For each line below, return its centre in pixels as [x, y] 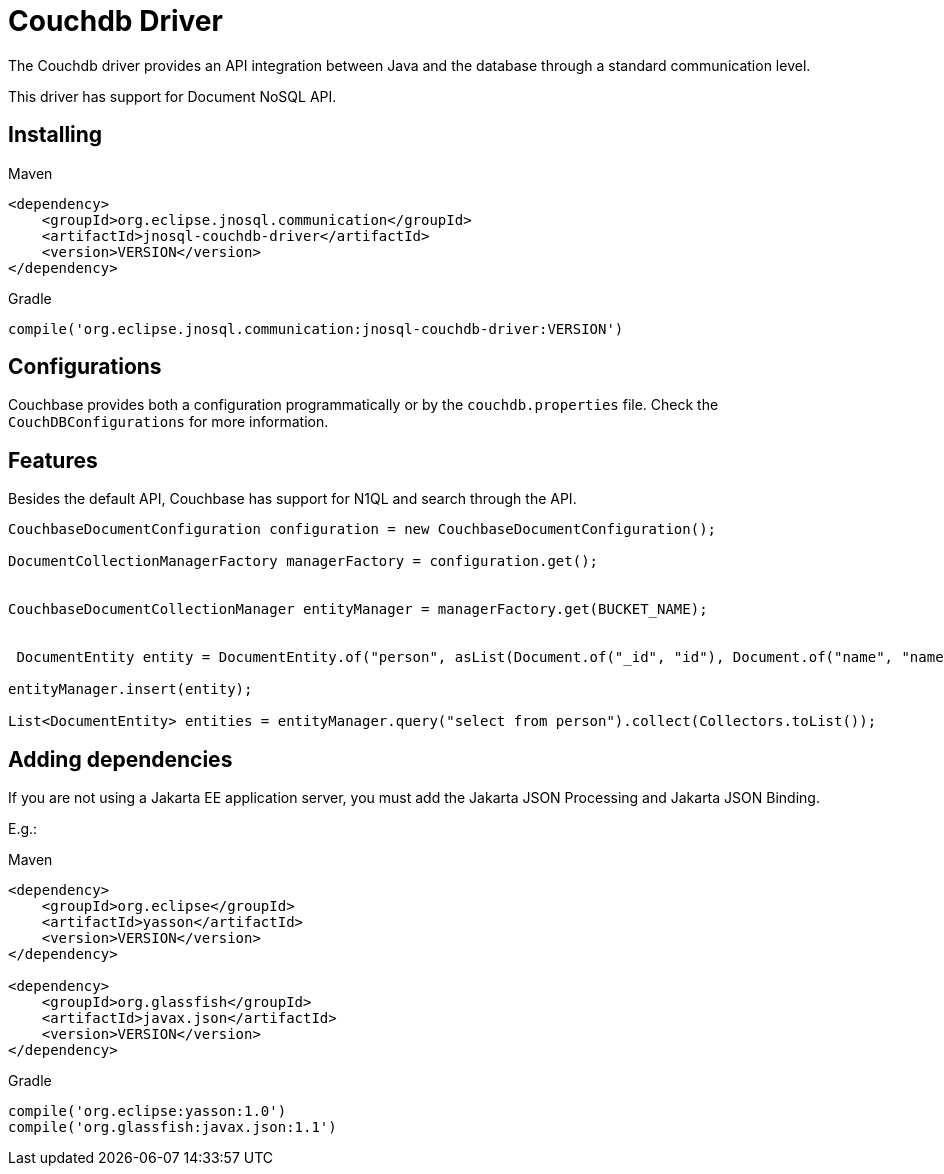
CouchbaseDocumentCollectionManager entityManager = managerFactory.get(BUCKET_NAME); [358, 609]
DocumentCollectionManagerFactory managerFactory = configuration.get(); [303, 561]
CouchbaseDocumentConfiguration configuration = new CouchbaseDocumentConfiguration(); [362, 529]
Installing [55, 135]
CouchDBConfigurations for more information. [168, 422]
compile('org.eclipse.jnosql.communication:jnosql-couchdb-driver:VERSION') [316, 328]
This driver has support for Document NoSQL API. [172, 96]
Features [53, 460]
